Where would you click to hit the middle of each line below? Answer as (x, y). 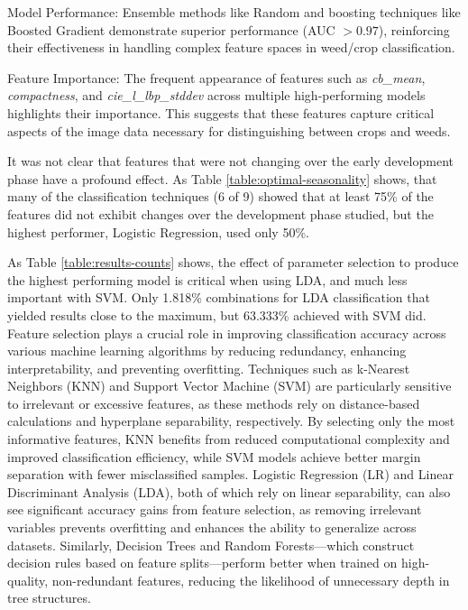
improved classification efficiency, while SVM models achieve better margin (214, 456)
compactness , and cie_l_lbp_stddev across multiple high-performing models (216, 95)
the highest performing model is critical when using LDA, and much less (207, 279)
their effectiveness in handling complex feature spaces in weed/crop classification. (231, 47)
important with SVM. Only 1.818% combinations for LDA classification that (219, 297)
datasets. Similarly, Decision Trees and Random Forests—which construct (211, 545)
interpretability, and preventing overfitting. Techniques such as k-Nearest (209, 368)
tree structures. (49, 598)
